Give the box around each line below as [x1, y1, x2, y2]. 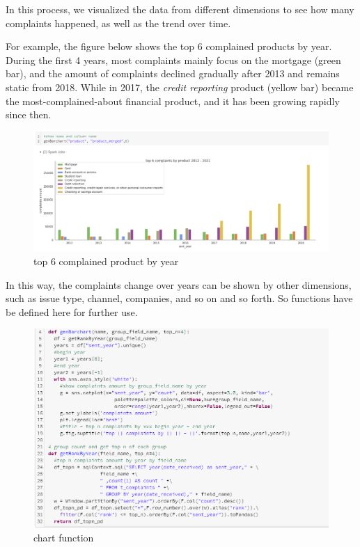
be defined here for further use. [6, 304, 138, 319]
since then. [6, 107, 52, 122]
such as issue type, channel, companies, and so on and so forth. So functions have [6, 291, 353, 306]
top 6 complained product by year [33, 254, 179, 268]
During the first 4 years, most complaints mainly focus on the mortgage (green [6, 52, 341, 67]
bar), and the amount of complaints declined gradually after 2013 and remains [6, 66, 340, 81]
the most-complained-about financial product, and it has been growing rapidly [6, 93, 340, 108]
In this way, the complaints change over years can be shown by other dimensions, [6, 277, 352, 292]
